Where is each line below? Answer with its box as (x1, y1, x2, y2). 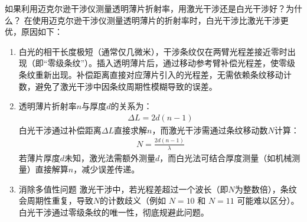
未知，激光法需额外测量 (64, 151, 156, 164)
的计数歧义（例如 (100, 194, 166, 207)
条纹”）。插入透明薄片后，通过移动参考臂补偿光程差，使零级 (64, 57, 296, 69)
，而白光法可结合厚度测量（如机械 (159, 151, 292, 164)
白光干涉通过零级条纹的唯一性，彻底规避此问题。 (18, 205, 209, 218)
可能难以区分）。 (237, 194, 299, 207)
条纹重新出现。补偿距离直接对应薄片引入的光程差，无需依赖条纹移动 (18, 68, 283, 80)
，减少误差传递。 (73, 163, 140, 175)
